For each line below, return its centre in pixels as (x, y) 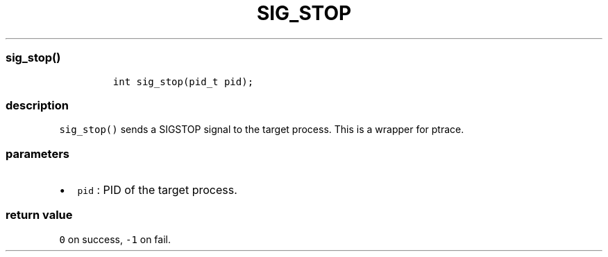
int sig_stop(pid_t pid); (183, 81)
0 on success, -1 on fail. (115, 239)
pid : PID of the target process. (157, 190)
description (37, 105)
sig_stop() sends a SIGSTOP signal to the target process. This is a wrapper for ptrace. (262, 130)
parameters (37, 153)
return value (39, 215)
